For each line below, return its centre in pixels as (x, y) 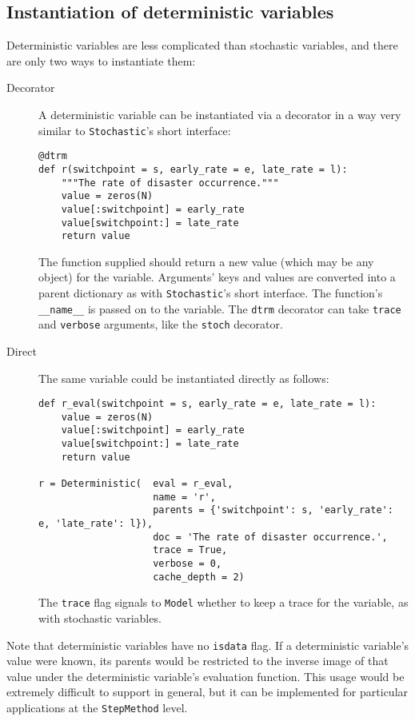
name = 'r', (184, 497)
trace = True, (190, 550)
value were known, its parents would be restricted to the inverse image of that (198, 661)
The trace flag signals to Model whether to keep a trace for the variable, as (223, 602)
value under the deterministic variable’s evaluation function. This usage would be (206, 676)
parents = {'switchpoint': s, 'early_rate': (273, 510)
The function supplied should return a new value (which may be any (206, 261)
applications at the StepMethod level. (97, 708)
